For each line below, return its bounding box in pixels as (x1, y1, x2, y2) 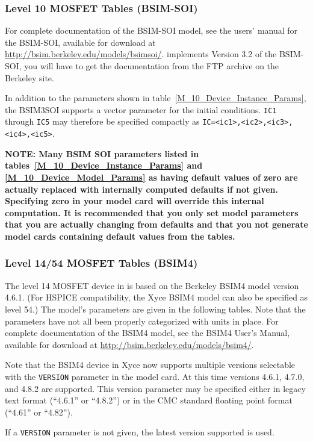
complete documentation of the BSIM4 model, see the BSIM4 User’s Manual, (5, 326, 290, 339)
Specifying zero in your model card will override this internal (5, 195, 264, 207)
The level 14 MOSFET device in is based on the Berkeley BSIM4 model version (5, 279, 299, 291)
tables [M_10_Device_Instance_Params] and (5, 159, 203, 172)
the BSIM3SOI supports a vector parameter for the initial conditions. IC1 (5, 103, 277, 116)
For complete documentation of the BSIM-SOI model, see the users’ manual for (5, 24, 298, 37)
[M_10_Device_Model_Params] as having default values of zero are (5, 170, 298, 183)
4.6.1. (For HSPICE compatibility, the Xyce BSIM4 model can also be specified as (5, 291, 308, 303)
